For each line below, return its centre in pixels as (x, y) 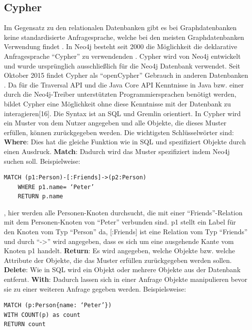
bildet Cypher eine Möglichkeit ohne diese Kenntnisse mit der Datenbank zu (118, 103)
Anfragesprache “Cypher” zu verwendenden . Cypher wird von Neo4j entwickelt (122, 56)
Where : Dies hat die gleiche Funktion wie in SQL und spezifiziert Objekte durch (125, 142)
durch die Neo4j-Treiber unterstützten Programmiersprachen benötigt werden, (120, 94)
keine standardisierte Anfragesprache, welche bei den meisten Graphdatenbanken (124, 37)
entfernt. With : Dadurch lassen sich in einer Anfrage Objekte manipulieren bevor (126, 279)
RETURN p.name (40, 197)
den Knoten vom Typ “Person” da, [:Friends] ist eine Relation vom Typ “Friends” (126, 232)
